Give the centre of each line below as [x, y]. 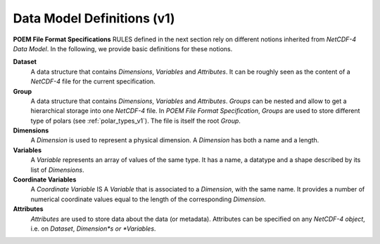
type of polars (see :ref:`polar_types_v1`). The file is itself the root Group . [135, 121]
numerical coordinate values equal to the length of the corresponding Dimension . [148, 199]
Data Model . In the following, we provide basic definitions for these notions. [123, 48]
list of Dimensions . [57, 170]
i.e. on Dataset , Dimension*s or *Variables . [93, 229]
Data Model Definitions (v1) [94, 18]
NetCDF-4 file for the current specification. [93, 81]
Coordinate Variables [45, 179]
